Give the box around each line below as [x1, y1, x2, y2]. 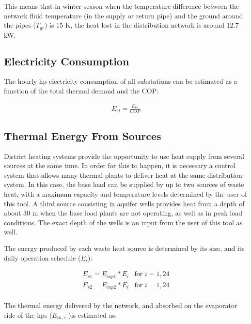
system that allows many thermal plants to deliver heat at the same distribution [4, 170, 242, 180]
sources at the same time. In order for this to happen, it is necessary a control [4, 160, 235, 170]
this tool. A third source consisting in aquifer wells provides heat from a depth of [4, 198, 245, 208]
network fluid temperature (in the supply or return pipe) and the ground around [4, 10, 243, 20]
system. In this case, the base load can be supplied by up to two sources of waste [4, 179, 244, 189]
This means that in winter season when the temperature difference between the [4, 1, 239, 11]
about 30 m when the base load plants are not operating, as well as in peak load [4, 208, 242, 218]
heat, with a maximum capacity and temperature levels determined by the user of [4, 189, 247, 199]
